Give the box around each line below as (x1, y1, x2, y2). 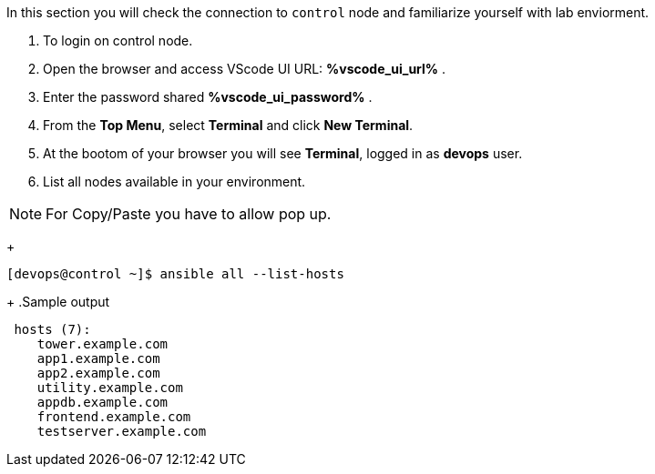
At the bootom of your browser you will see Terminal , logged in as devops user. (43, 146, 523, 161)
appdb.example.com (36, 395, 169, 409)
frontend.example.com (36, 409, 191, 424)
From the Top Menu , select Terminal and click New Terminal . (43, 117, 414, 133)
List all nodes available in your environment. (43, 174, 306, 189)
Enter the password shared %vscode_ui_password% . (43, 89, 373, 105)
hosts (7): (14, 322, 91, 337)
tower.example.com (36, 337, 169, 351)
